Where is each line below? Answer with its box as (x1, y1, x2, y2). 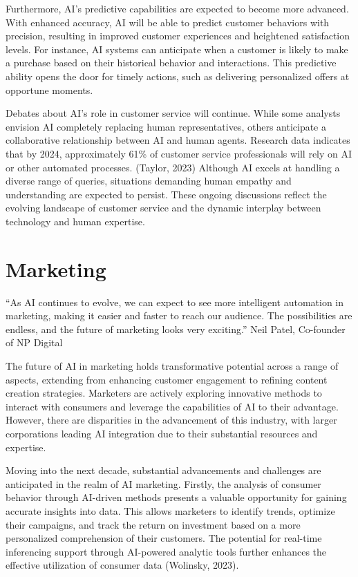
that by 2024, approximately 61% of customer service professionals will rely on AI (6, 146, 352, 160)
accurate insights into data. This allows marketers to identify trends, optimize (6, 503, 335, 518)
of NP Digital (6, 335, 63, 350)
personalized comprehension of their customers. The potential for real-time (6, 531, 322, 545)
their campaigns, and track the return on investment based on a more (6, 517, 301, 531)
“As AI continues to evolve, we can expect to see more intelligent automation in (6, 294, 344, 309)
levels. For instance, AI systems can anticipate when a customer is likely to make (6, 41, 348, 56)
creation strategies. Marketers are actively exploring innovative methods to (6, 386, 322, 400)
